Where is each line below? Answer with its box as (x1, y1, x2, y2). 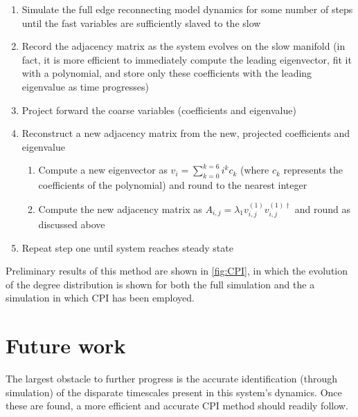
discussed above (38, 216, 105, 231)
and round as (294, 201, 351, 216)
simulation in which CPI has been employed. (6, 290, 195, 305)
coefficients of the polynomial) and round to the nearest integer (38, 178, 307, 192)
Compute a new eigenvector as (38, 163, 168, 177)
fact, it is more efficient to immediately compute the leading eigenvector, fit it (21, 52, 352, 66)
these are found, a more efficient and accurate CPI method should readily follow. (6, 398, 348, 413)
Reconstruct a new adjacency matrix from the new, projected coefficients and (21, 126, 350, 140)
